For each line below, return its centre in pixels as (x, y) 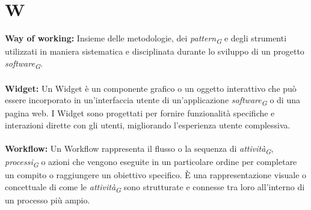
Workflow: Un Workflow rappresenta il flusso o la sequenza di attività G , (139, 149)
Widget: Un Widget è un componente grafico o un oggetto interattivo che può (151, 88)
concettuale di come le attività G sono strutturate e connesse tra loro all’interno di (155, 187)
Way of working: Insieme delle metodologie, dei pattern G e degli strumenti (146, 39)
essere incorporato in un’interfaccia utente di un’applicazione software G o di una (152, 100)
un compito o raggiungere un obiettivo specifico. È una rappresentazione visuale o (156, 175)
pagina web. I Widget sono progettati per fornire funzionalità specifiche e (140, 113)
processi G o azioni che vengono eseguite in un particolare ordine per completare (151, 162)
